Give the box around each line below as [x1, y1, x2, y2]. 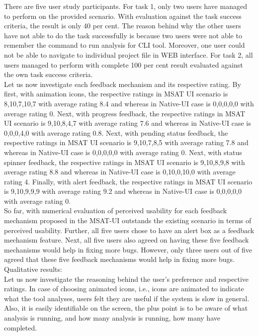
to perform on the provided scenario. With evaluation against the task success [4, 10, 242, 21]
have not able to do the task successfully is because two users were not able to [4, 30, 242, 40]
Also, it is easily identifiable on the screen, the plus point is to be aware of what [4, 303, 248, 313]
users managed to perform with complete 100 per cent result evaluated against [4, 59, 243, 70]
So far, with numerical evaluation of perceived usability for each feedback [4, 205, 227, 216]
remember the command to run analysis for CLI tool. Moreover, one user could [4, 40, 245, 50]
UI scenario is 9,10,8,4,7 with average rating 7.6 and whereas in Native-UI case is [4, 118, 251, 128]
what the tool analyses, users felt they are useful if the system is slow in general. [4, 293, 250, 303]
